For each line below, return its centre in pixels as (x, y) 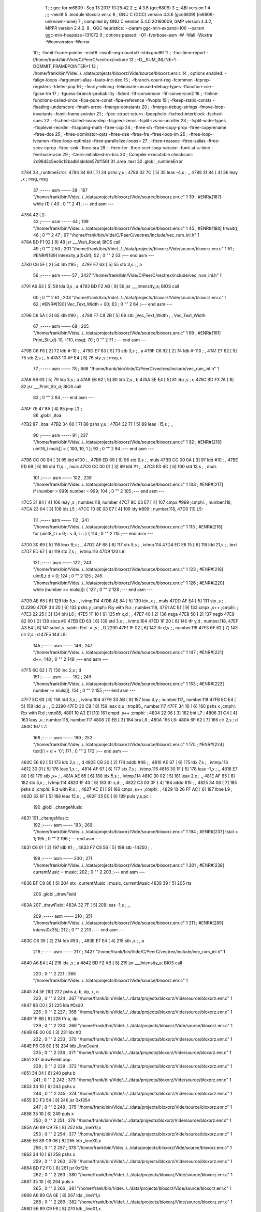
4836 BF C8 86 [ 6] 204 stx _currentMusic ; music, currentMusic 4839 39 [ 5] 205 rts (106, 883)
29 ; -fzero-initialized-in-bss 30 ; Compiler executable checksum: (128, 155)
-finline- (211, 93)
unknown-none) (61, 21)
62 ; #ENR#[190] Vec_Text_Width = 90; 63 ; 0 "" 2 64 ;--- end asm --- (103, 304)
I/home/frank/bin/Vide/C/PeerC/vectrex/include (80, 59)
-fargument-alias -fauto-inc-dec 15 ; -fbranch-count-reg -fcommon (125, 80)
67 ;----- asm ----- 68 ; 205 (61, 326)
